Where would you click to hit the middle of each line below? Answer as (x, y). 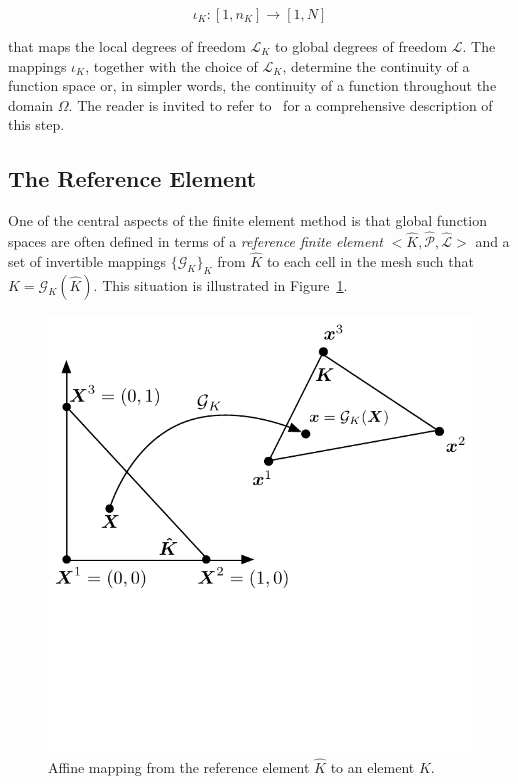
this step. (36, 124)
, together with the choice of (171, 65)
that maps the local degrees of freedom (127, 46)
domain (31, 104)
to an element (372, 766)
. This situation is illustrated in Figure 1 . (220, 284)
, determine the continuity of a (376, 65)
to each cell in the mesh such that (370, 260)
